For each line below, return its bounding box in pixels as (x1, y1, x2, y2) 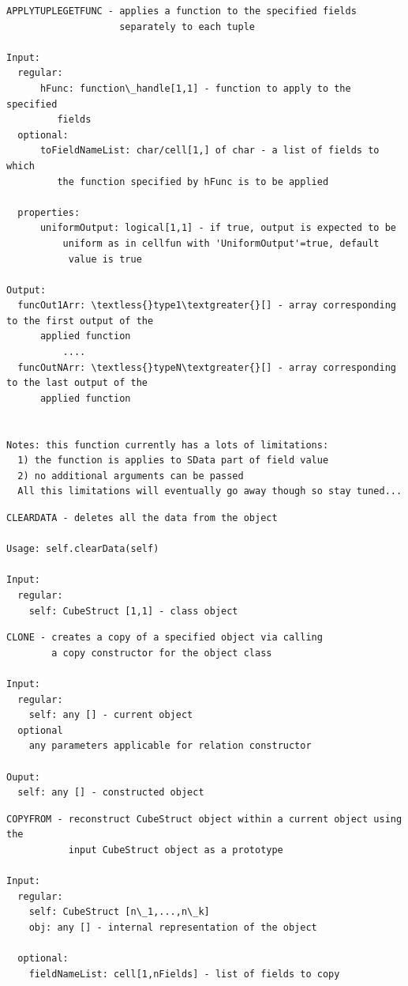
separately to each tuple (119, 21, 255, 32)
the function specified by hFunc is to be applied (57, 176, 329, 187)
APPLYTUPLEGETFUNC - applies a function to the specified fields (6, 6, 357, 17)
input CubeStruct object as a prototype (68, 844, 283, 856)
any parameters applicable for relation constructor (28, 740, 312, 752)
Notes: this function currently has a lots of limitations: (6, 439, 329, 451)
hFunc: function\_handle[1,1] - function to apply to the (39, 82, 351, 94)
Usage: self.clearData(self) (6, 543, 159, 555)
